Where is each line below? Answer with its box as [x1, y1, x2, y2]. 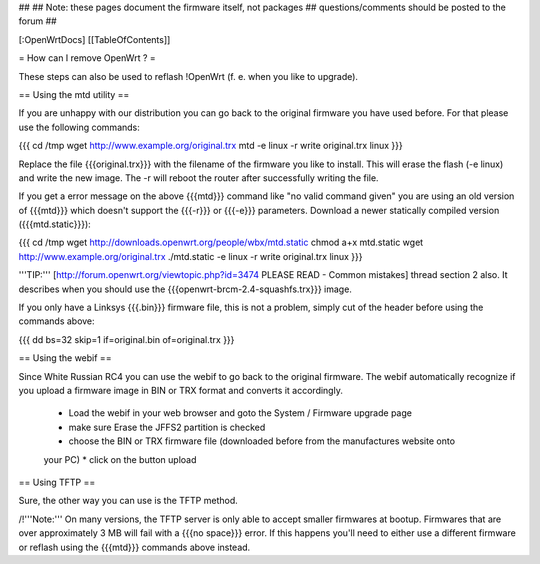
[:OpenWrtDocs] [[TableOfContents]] [18, 33, 171, 45]
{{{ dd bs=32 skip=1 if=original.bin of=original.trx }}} [18, 333, 235, 345]
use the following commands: [18, 121, 140, 133]
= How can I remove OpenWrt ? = [18, 52, 157, 64]
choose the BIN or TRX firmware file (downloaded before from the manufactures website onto [68, 435, 455, 447]
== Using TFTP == [18, 476, 96, 488]
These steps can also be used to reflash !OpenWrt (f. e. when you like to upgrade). [18, 70, 359, 82]
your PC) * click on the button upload [43, 453, 197, 465]
